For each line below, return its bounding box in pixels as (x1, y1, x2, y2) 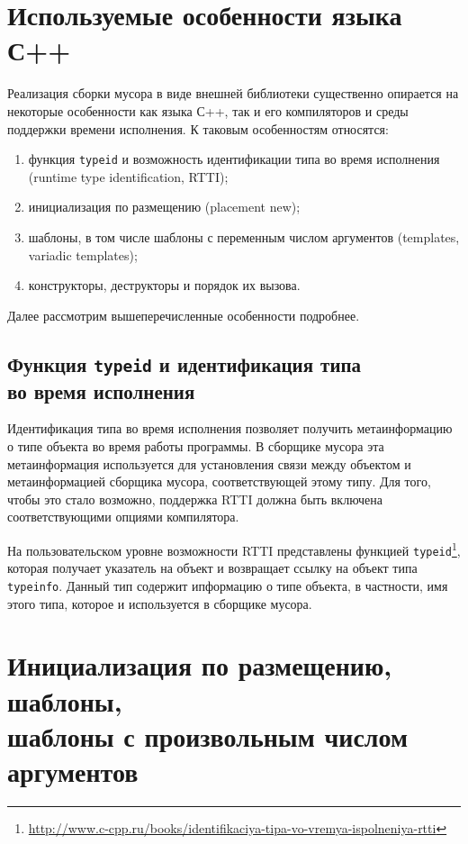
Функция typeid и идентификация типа (7, 349, 362, 377)
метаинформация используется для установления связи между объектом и (7, 454, 411, 473)
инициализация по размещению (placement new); (28, 197, 301, 216)
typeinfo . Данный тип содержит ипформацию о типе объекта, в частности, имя (7, 576, 448, 594)
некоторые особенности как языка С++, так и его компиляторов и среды (7, 101, 409, 120)
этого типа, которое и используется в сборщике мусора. (7, 594, 312, 613)
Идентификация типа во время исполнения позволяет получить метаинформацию (7, 419, 453, 438)
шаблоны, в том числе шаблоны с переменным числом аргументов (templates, (28, 227, 460, 246)
